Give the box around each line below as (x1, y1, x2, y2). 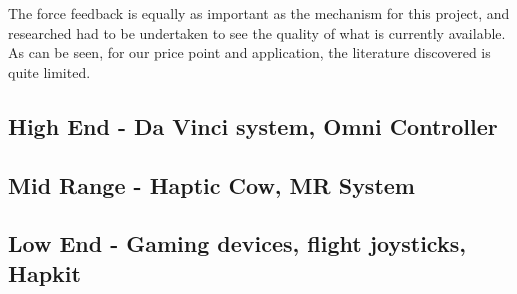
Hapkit (8, 257, 81, 288)
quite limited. (8, 61, 91, 82)
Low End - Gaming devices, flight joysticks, (8, 228, 466, 259)
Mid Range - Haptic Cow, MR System (8, 169, 415, 200)
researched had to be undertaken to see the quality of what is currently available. (8, 22, 506, 43)
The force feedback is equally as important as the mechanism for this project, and (8, 3, 510, 23)
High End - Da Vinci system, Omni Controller (8, 110, 498, 141)
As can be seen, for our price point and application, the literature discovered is (8, 42, 491, 63)
